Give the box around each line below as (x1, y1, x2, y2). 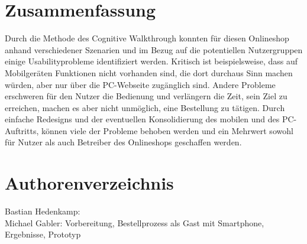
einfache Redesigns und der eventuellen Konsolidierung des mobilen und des (5, 113, 280, 125)
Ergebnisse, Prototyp (5, 228, 81, 240)
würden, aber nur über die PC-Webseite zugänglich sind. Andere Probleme (5, 78, 276, 90)
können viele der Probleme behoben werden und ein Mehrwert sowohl (41, 124, 293, 136)
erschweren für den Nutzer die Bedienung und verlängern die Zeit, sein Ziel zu (5, 90, 287, 102)
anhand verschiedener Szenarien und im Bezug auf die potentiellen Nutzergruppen (5, 43, 303, 56)
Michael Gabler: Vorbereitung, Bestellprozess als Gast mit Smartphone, (5, 216, 264, 229)
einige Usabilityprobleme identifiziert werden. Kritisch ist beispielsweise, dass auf (5, 55, 298, 67)
